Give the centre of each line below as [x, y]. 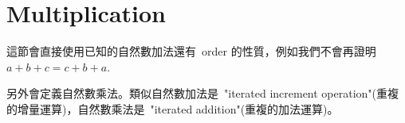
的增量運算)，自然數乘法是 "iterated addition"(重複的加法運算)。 [173, 108]
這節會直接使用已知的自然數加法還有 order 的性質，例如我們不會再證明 [191, 51]
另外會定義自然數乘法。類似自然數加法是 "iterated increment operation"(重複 [203, 93]
